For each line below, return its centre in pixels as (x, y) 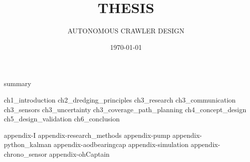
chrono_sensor (25, 154)
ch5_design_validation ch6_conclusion (62, 119)
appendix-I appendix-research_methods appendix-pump (87, 135)
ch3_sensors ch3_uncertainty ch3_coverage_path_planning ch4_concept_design (125, 109)
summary (18, 83)
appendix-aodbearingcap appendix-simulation (121, 144)
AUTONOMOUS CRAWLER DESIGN (126, 31)
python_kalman (28, 144)
